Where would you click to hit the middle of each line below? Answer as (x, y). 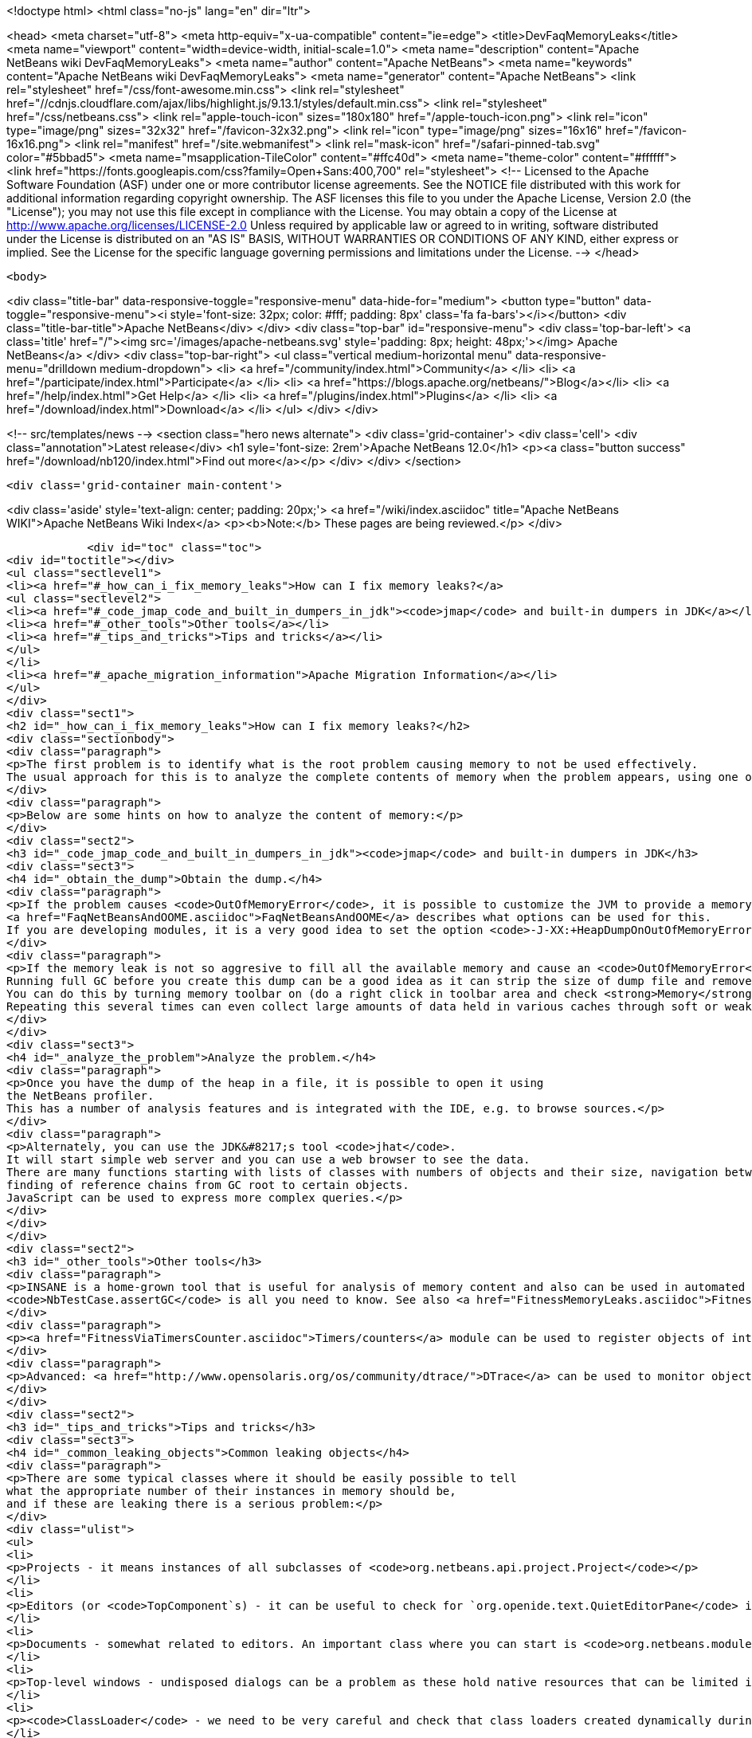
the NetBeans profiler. (80, 1096)
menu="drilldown (52, 369)
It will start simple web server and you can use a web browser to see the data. (268, 1159)
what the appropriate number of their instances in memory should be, (231, 1491)
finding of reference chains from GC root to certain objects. (208, 1185)
